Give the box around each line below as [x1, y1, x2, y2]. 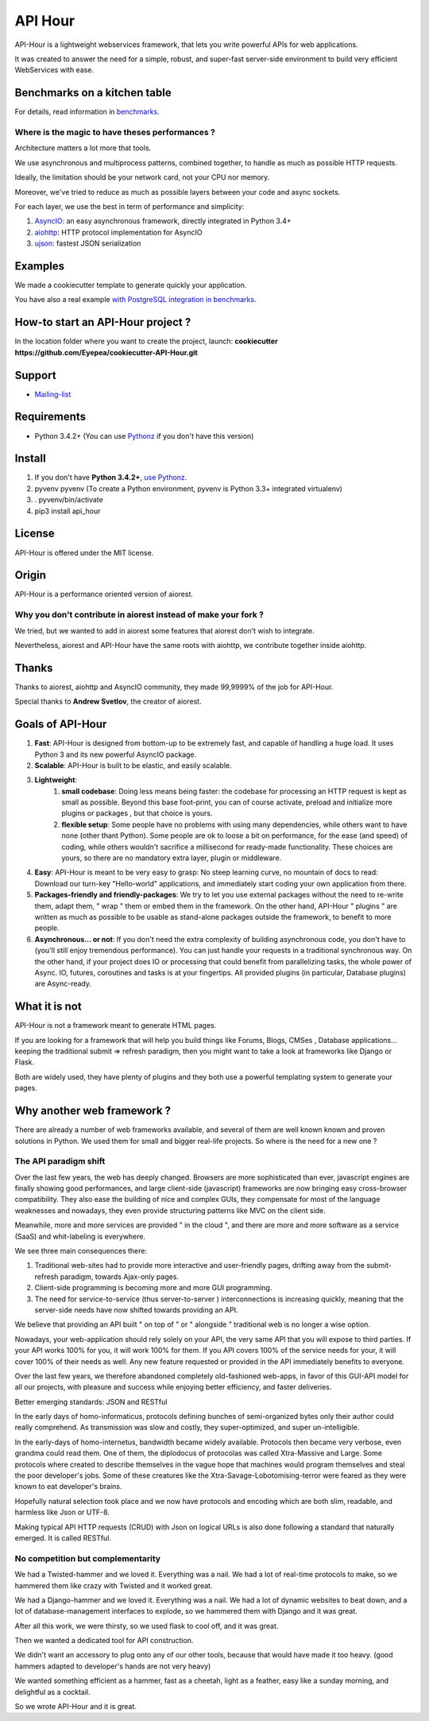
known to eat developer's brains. [14, 1482, 122, 1491]
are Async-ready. [34, 979, 91, 989]
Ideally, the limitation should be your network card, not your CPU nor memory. [14, 172, 270, 182]
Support [14, 368, 56, 382]
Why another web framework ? [14, 1104, 171, 1118]
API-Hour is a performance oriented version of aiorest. [14, 589, 194, 599]
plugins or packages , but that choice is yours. [61, 808, 214, 818]
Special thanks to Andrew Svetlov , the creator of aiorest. [14, 696, 202, 707]
